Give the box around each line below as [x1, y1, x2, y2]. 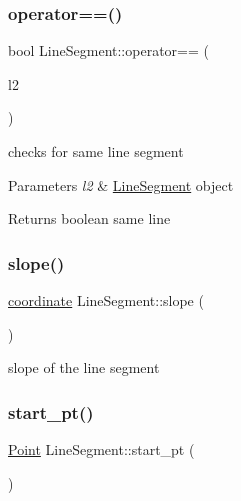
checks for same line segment [8, 141, 184, 161]
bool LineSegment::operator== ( [8, 40, 209, 61]
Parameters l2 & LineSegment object [8, 174, 234, 195]
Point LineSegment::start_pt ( [8, 439, 195, 459]
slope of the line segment [8, 357, 160, 378]
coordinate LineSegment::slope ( [8, 290, 204, 310]
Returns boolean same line [8, 208, 171, 229]
